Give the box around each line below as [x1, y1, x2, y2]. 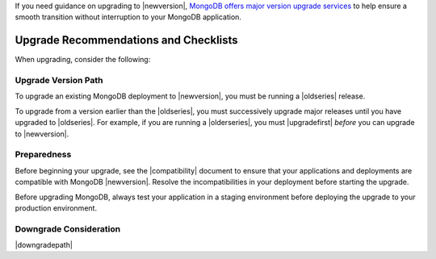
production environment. [15, 203, 97, 213]
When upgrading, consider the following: [15, 55, 151, 65]
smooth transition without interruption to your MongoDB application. [15, 12, 242, 22]
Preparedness [15, 149, 72, 161]
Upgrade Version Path [15, 75, 103, 86]
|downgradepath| [15, 240, 73, 250]
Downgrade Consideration [15, 223, 121, 234]
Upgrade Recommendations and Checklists [15, 33, 238, 48]
